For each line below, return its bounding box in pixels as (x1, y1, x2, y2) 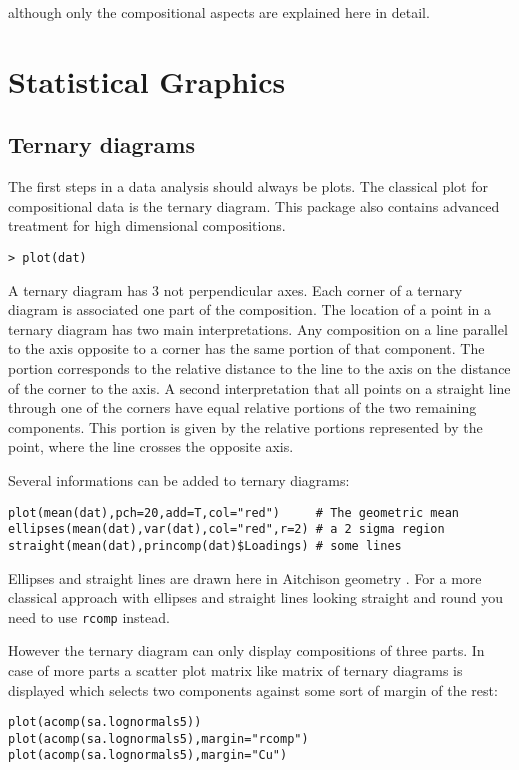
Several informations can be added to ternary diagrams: (8, 469, 350, 490)
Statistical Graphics (8, 60, 286, 101)
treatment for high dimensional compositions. (8, 215, 286, 236)
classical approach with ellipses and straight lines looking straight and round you (8, 587, 504, 608)
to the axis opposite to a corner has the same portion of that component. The (8, 338, 485, 359)
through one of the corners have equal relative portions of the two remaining (8, 397, 477, 418)
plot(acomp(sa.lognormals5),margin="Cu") (8, 748, 288, 763)
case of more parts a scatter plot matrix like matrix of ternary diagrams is (8, 659, 463, 680)
